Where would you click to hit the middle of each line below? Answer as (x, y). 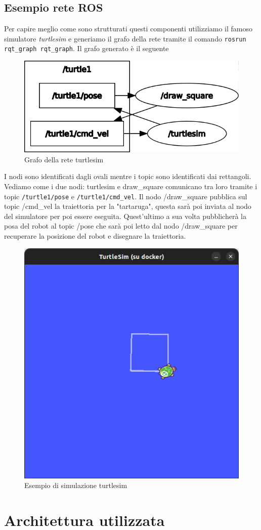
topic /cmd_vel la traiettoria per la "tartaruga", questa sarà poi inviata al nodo (128, 206)
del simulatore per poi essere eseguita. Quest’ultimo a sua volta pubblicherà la (125, 216)
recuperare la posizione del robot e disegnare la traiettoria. (95, 235)
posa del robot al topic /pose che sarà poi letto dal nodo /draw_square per (121, 226)
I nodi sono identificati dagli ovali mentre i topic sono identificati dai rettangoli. (128, 176)
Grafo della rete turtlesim (64, 159)
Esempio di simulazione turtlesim (76, 485)
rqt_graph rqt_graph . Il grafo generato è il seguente (86, 48)
